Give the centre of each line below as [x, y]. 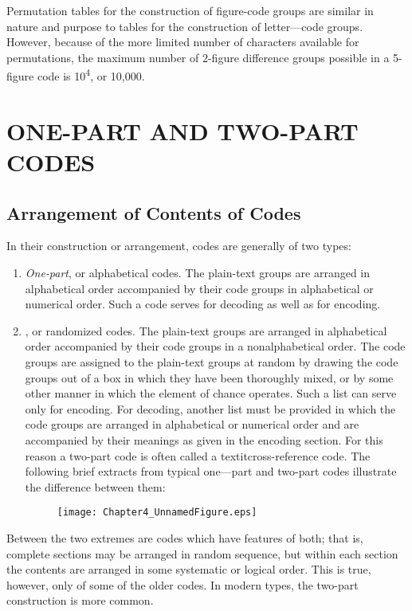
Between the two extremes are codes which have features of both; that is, [185, 537]
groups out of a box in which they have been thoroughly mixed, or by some [209, 377]
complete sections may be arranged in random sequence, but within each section [202, 553]
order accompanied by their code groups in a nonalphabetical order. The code [215, 346]
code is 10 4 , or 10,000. [91, 75]
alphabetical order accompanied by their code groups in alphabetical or [199, 288]
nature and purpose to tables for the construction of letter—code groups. [185, 26]
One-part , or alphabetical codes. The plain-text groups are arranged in [198, 272]
